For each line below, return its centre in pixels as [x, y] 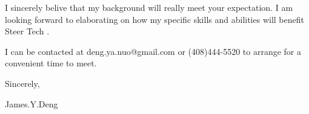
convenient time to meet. [51, 63]
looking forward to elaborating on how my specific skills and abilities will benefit [154, 19]
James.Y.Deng [32, 103]
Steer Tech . [27, 31]
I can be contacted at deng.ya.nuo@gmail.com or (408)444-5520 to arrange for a [153, 51]
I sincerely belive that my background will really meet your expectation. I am [149, 7]
